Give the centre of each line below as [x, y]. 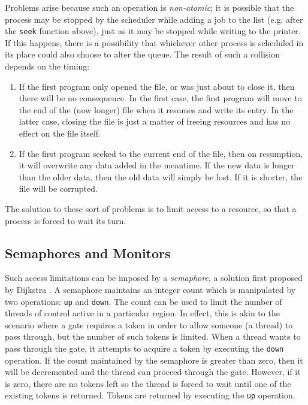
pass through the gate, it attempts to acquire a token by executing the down [144, 348]
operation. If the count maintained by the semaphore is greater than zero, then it [154, 360]
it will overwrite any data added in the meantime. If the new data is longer [157, 165]
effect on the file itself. [60, 133]
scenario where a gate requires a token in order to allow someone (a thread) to [149, 324]
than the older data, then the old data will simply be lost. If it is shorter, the [161, 176]
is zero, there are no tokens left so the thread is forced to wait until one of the [148, 383]
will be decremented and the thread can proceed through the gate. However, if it [153, 372]
